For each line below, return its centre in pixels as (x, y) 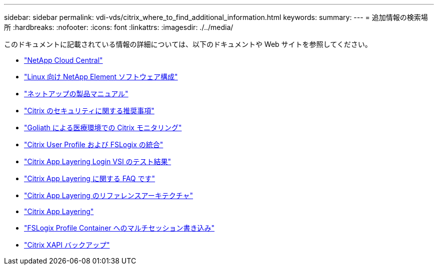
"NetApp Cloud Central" (63, 60)
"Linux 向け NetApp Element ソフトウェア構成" (101, 77)
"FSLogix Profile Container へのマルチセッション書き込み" (119, 228)
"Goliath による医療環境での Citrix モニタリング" (103, 128)
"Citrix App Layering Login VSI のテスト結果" (98, 161)
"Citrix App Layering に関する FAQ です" (90, 178)
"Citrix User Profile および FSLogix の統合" (94, 144)
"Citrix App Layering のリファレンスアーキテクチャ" (109, 195)
